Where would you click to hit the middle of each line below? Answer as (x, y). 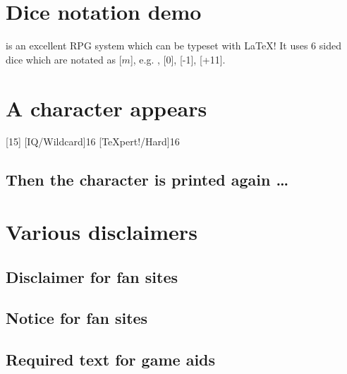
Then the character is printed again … (147, 180)
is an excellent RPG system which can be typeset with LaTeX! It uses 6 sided (173, 46)
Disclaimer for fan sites (92, 276)
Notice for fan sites (77, 318)
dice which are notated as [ (64, 59)
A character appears (106, 108)
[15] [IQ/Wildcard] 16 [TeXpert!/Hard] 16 (93, 141)
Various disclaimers (102, 231)
